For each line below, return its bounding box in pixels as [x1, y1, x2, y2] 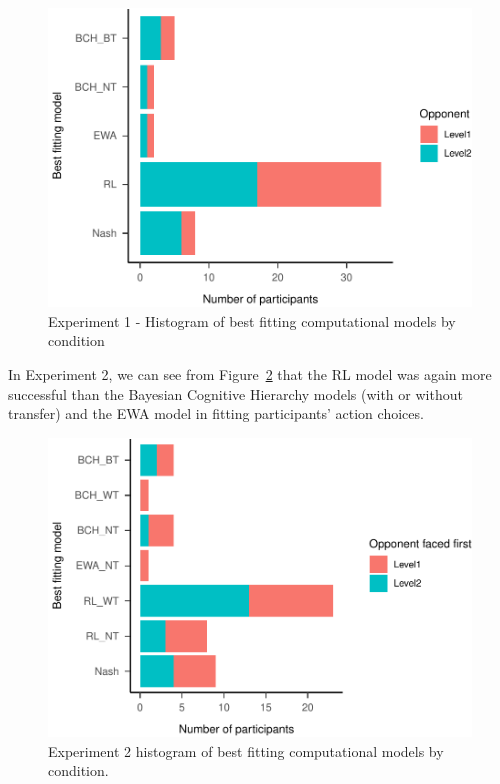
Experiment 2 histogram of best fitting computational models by [48, 740, 444, 761]
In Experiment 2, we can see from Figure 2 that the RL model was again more [8, 364, 492, 385]
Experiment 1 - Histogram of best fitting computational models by [48, 310, 456, 331]
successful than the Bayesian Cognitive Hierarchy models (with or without [8, 383, 463, 404]
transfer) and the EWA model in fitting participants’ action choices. [8, 403, 424, 424]
